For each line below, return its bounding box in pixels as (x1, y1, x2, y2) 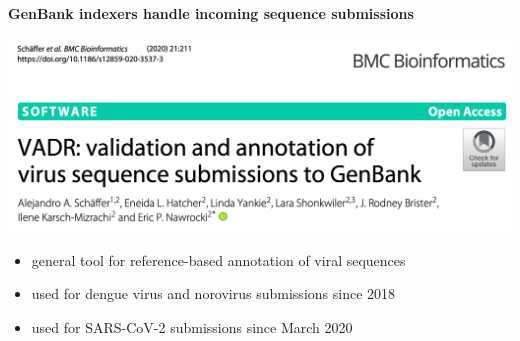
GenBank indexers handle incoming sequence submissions (8, 3, 414, 23)
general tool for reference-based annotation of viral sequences (31, 249, 406, 270)
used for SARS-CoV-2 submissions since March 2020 (31, 316, 353, 337)
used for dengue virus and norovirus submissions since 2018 (31, 283, 396, 304)
